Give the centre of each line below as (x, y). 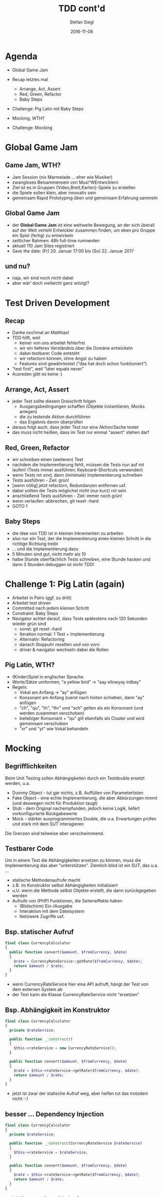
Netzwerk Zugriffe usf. (42, 917)
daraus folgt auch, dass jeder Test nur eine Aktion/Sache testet (75, 427)
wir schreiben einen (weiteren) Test (48, 459)
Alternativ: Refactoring (42, 639)
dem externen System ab (37, 989)
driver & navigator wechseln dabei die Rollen (64, 650)
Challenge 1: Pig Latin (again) (65, 584)
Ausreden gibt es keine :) (37, 374)
